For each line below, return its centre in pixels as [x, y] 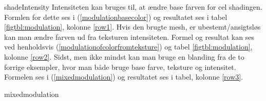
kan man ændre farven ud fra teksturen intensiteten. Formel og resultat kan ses [129, 36]
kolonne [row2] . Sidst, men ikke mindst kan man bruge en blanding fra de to [124, 56]
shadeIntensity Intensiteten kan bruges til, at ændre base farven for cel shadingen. [133, 7]
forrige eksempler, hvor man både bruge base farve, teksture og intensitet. [120, 67]
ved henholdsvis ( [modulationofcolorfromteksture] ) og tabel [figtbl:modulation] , [128, 47]
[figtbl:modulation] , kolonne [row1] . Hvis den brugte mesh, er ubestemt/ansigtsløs [132, 27]
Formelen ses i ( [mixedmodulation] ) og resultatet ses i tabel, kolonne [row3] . [124, 77]
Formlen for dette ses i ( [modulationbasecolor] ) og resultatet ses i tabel [116, 17]
